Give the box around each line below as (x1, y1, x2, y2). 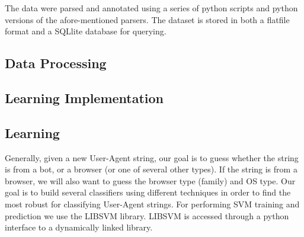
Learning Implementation (5, 88, 164, 107)
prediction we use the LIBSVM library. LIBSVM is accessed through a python (5, 209, 289, 222)
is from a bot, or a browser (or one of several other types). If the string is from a (5, 163, 297, 175)
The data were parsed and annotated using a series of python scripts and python (5, 2, 298, 14)
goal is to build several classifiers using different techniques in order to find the (5, 186, 291, 198)
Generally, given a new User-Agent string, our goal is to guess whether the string (5, 151, 299, 164)
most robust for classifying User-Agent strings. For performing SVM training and (5, 197, 300, 210)
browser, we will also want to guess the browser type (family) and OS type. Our (5, 174, 296, 187)
